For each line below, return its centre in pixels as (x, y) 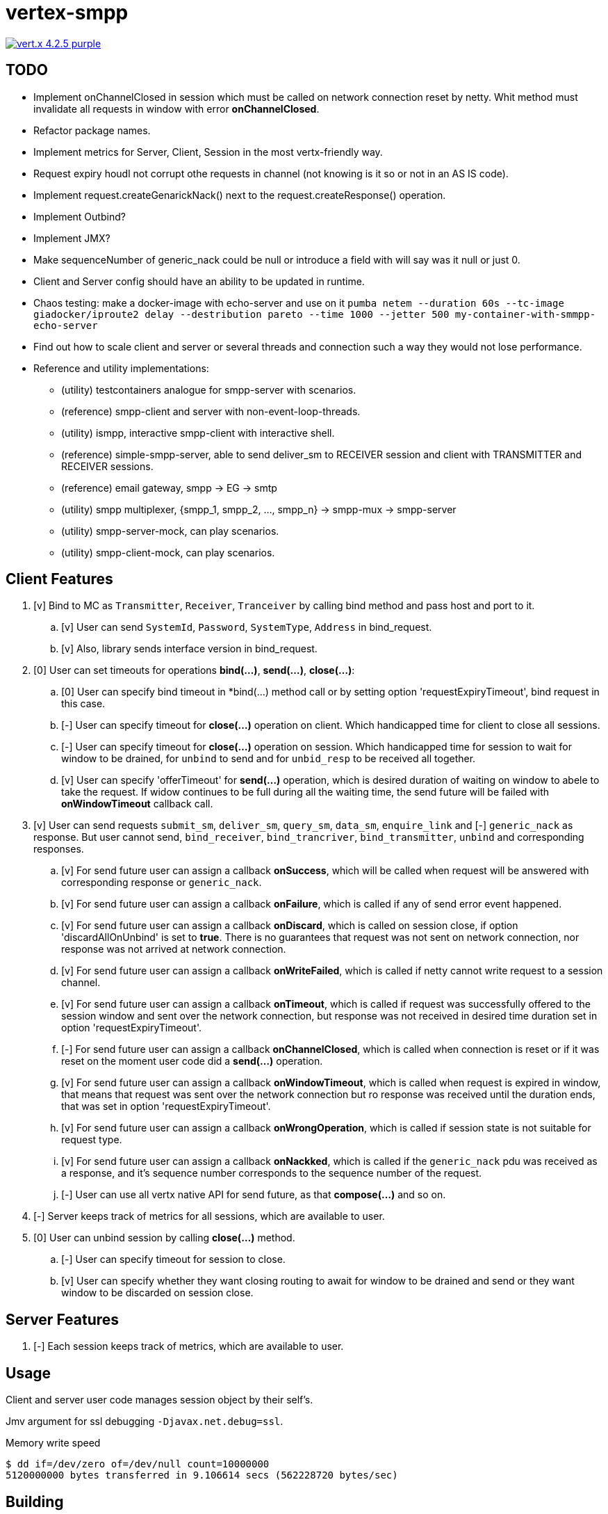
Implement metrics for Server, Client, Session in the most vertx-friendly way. (208, 152)
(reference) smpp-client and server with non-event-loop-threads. (211, 411)
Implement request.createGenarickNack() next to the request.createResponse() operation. (240, 195)
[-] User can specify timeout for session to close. (173, 1259)
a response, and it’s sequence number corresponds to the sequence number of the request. (272, 1173)
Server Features (63, 1319)
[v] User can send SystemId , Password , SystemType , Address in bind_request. (247, 627)
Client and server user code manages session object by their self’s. (159, 1400)
